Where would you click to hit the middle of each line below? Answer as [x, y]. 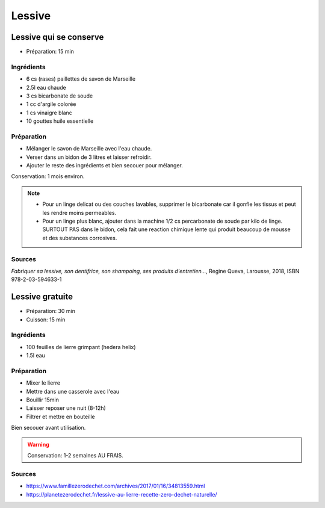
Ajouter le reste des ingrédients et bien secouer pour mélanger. [105, 166]
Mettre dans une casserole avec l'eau [73, 391]
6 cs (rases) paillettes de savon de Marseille [81, 79]
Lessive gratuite [42, 297]
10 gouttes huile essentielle [60, 121]
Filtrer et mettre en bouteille [61, 417]
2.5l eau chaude [46, 87]
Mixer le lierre [43, 383]
